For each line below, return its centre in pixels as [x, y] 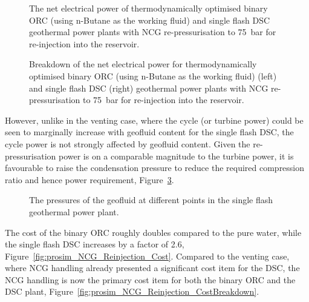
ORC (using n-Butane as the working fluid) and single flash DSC [150, 20]
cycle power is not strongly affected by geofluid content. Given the [128, 143]
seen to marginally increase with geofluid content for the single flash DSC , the [149, 132]
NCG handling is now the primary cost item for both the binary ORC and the [150, 279]
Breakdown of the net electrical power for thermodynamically [143, 64]
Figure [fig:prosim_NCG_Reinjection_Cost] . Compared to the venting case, [147, 256]
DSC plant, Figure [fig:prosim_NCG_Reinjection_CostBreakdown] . [132, 291]
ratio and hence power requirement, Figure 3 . [89, 179]
